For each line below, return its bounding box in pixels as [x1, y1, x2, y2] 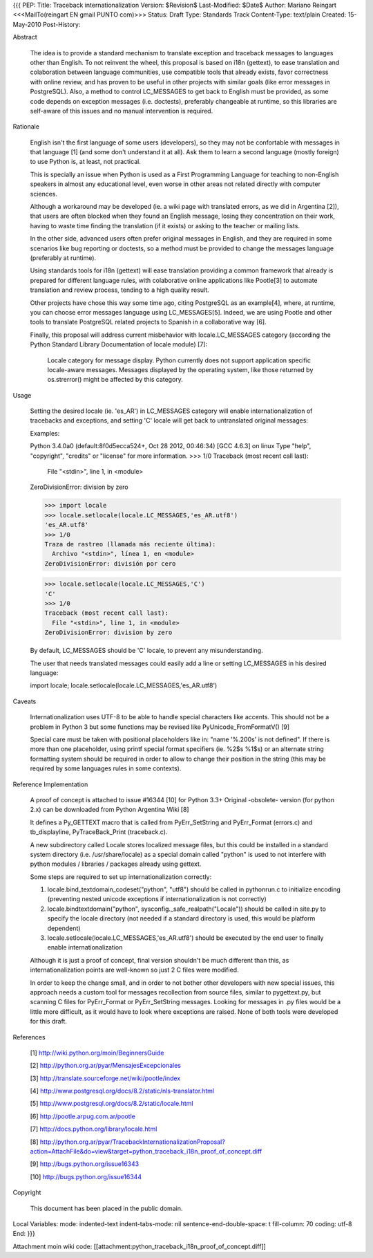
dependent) [47, 924, 81, 932]
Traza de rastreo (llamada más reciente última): [44, 540, 216, 548]
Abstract [12, 33, 37, 41]
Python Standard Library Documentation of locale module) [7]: [30, 340, 207, 349]
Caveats [12, 697, 37, 705]
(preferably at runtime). [30, 253, 97, 262]
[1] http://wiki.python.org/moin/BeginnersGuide [30, 1048, 164, 1057]
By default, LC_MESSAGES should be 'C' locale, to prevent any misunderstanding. [30, 647, 263, 655]
